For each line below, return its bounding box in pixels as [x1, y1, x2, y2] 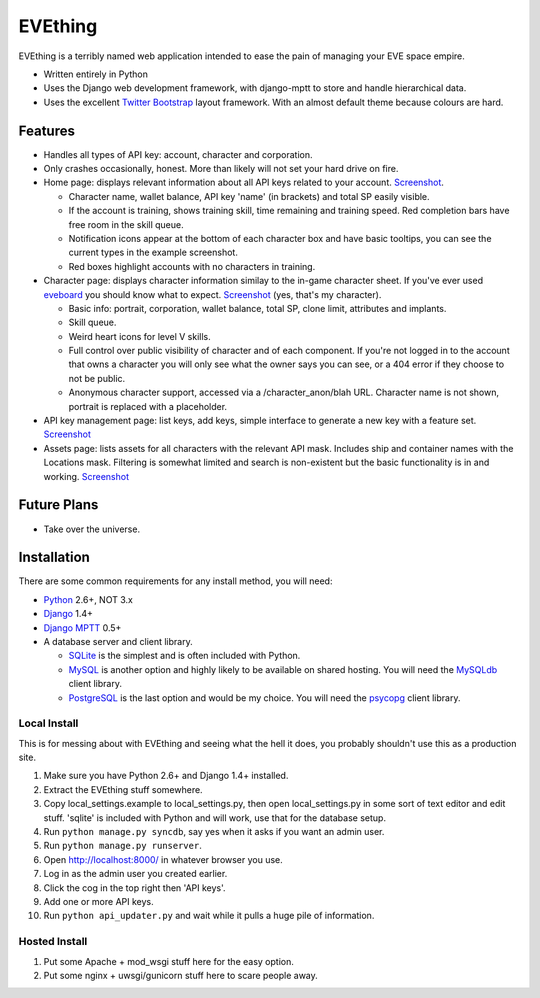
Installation [18, 549, 90, 566]
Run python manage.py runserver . [43, 840, 202, 852]
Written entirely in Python [43, 68, 149, 80]
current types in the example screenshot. [68, 246, 239, 259]
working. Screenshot [43, 470, 130, 482]
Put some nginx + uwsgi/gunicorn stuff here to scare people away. [43, 969, 319, 981]
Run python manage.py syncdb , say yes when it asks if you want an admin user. [43, 826, 385, 838]
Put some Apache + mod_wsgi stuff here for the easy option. [43, 955, 294, 967]
